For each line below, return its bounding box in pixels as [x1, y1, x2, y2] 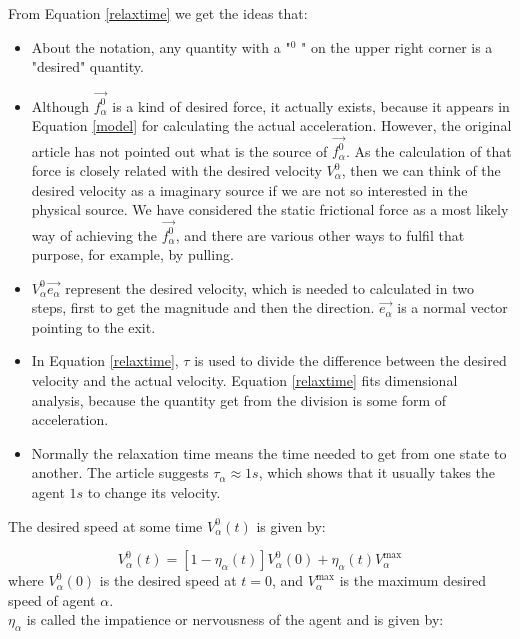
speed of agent [8, 589, 96, 610]
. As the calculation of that [345, 140, 512, 161]
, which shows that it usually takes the [258, 462, 496, 483]
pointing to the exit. [31, 316, 156, 337]
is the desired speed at [99, 570, 237, 591]
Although [31, 95, 89, 116]
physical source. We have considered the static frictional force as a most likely [31, 199, 509, 220]
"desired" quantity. [31, 56, 144, 77]
